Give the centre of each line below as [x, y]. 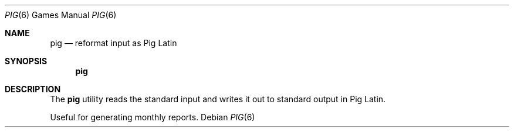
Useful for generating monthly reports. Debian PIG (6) [153, 117]
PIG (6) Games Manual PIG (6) [61, 15]
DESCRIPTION [33, 89]
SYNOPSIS [26, 61]
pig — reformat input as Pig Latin [114, 43]
